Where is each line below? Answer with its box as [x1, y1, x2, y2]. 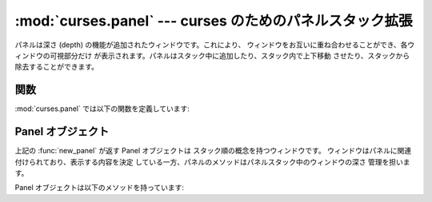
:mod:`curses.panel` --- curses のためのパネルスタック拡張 [14, 12, 413, 30]
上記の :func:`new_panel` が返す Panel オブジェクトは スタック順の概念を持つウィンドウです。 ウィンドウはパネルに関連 [14, 146, 412, 156]
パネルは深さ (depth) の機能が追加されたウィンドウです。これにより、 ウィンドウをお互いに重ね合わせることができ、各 [14, 40, 408, 50]
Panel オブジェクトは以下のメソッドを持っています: [14, 183, 184, 192]
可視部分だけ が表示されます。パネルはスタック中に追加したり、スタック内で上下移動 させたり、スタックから [49, 50, 410, 60]
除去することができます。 [14, 62, 99, 72]
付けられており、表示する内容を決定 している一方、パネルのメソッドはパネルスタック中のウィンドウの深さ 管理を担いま [14, 156, 411, 167]
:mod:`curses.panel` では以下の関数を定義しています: [14, 104, 190, 113]
